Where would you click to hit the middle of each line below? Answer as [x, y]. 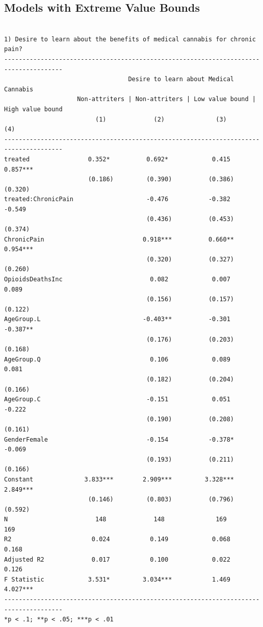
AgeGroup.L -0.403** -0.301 [117, 319]
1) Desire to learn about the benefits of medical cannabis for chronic [130, 39]
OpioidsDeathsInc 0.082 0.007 [117, 280]
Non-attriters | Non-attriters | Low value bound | [166, 99]
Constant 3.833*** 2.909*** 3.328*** [119, 479]
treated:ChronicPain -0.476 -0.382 [117, 199]
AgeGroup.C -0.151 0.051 [117, 400]
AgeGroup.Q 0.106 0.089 [117, 359]
